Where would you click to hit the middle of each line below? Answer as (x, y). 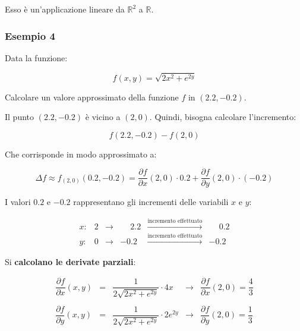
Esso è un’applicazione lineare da (65, 9)
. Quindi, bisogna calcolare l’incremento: (223, 117)
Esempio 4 (30, 35)
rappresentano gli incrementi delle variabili (151, 202)
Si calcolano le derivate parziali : (70, 261)
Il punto (20, 117)
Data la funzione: (36, 57)
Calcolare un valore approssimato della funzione (92, 97)
